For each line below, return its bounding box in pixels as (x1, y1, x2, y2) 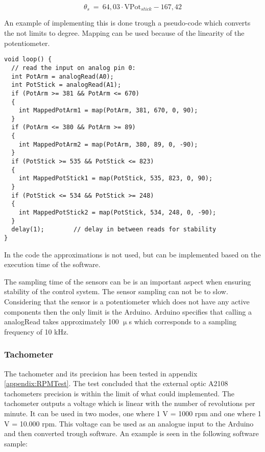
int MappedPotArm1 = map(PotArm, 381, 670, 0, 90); (18, 107, 198, 114)
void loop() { (4, 56, 52, 63)
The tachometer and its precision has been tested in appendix (4, 368, 198, 378)
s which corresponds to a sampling (129, 316, 236, 327)
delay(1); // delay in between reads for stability (11, 226, 216, 233)
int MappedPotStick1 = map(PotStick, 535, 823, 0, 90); (18, 175, 213, 182)
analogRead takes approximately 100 (4, 316, 119, 327)
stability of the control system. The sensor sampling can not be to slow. (4, 286, 228, 297)
